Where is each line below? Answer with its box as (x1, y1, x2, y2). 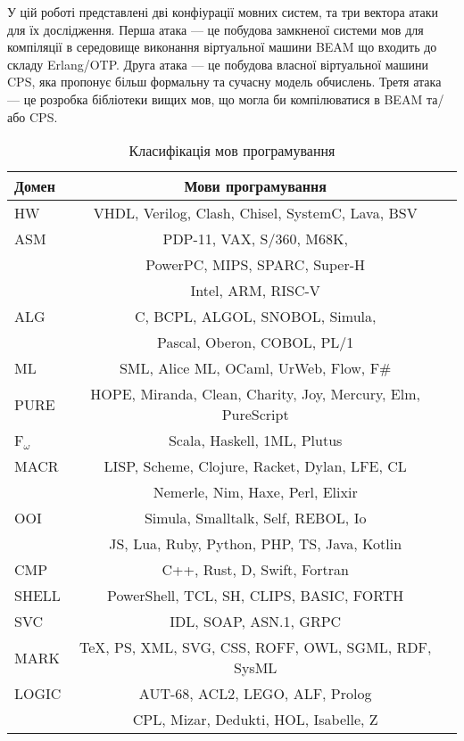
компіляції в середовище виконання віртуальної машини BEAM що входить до (7, 37, 437, 56)
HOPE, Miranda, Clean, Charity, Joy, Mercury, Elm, (90, 383, 420, 405)
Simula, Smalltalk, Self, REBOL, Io (144, 507, 367, 529)
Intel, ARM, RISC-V (190, 280, 320, 301)
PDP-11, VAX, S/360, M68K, (162, 228, 348, 250)
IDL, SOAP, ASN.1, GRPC (170, 611, 342, 632)
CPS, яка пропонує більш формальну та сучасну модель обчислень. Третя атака (7, 72, 442, 91)
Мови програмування (184, 176, 327, 197)
